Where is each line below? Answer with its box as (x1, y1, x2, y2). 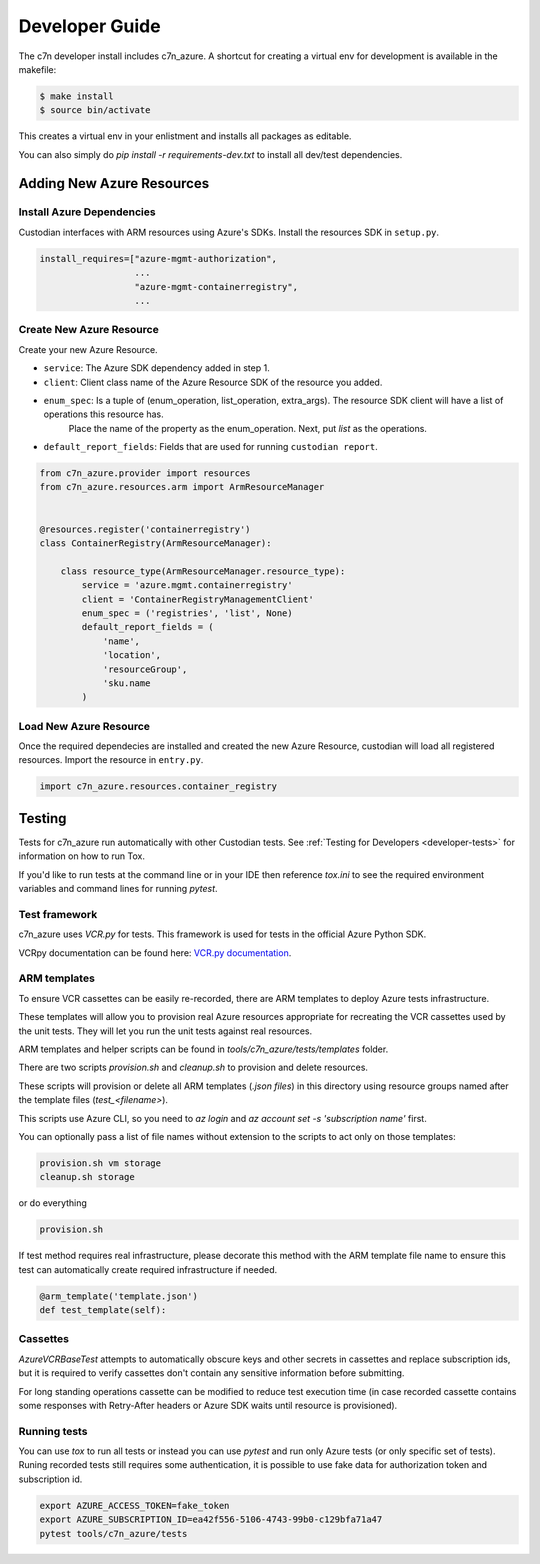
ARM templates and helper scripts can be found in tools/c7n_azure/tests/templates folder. (18, 1043, 389, 1055)
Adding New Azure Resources (18, 175, 210, 192)
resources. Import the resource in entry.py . (18, 754, 204, 766)
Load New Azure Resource (18, 719, 150, 733)
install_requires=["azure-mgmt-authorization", (39, 253, 277, 264)
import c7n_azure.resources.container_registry (39, 781, 277, 792)
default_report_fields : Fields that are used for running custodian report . (43, 441, 379, 453)
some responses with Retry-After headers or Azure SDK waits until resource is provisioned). (18, 1399, 398, 1411)
